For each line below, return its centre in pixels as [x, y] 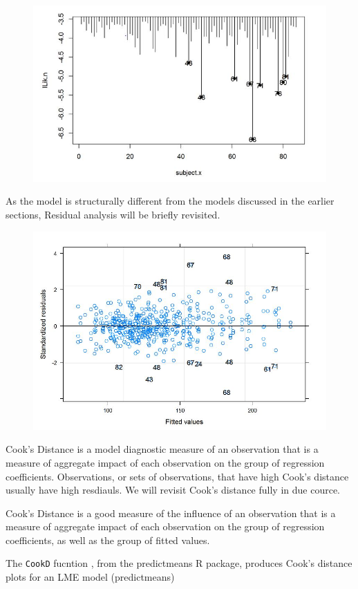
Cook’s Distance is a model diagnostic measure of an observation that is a [162, 449]
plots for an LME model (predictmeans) [90, 577]
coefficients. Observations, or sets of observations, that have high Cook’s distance [177, 476]
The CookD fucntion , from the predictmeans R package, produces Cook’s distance [179, 563]
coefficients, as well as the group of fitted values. [108, 540]
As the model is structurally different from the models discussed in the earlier [170, 201]
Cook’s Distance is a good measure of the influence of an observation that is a [171, 513]
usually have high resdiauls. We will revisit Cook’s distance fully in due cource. [173, 490]
